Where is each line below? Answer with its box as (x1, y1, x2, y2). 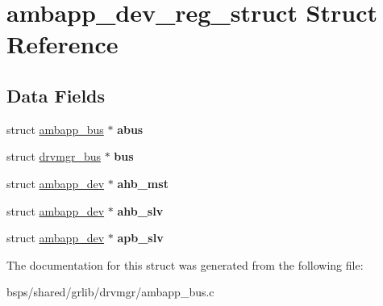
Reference (6, 27, 119, 61)
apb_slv (117, 229, 164, 246)
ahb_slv (117, 202, 164, 219)
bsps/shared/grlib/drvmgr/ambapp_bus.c (6, 283, 214, 300)
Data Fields (6, 82, 106, 107)
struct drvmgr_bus (6, 148, 101, 165)
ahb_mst (117, 174, 169, 191)
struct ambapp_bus (6, 120, 104, 137)
